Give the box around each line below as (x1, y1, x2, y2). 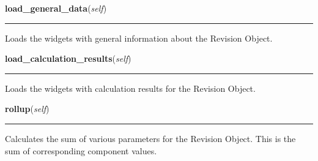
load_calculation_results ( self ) (5, 52, 131, 65)
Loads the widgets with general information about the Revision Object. (5, 31, 273, 44)
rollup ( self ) (5, 102, 50, 115)
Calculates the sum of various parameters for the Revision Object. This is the (5, 132, 296, 144)
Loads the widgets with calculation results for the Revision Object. (5, 81, 256, 94)
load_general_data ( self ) (5, 2, 107, 14)
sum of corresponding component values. (5, 144, 157, 157)
